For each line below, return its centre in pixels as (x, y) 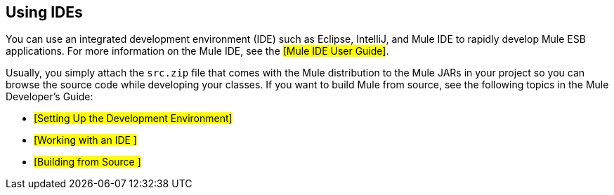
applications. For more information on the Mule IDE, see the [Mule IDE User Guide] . (197, 51)
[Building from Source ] (87, 162)
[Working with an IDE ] (85, 140)
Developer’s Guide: (50, 97)
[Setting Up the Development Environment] (133, 119)
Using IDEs (44, 12)
